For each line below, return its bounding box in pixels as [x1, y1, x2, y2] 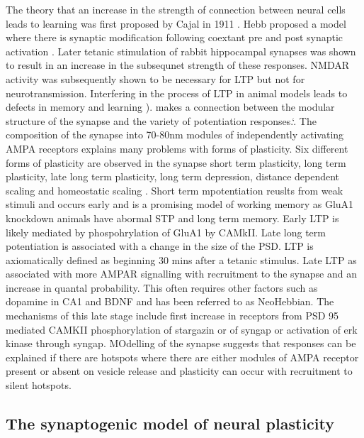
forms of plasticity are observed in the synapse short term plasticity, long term [6, 155, 346, 170]
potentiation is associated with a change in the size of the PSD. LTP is [6, 239, 314, 253]
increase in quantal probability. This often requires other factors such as [6, 280, 318, 295]
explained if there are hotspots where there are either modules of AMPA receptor [6, 349, 359, 364]
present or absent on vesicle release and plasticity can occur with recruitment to [6, 363, 353, 378]
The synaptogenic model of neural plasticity [6, 412, 334, 434]
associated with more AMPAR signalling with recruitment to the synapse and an [6, 266, 357, 281]
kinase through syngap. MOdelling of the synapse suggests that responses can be [6, 336, 356, 351]
